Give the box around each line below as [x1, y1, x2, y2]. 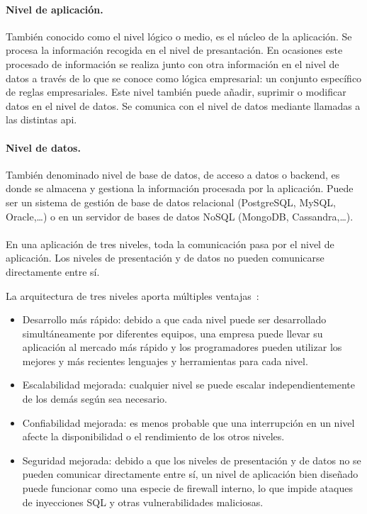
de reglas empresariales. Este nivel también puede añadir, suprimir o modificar [6, 84, 346, 99]
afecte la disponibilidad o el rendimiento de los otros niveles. [22, 429, 285, 444]
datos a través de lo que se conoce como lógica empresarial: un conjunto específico [6, 70, 362, 85]
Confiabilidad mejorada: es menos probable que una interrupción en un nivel [22, 415, 355, 430]
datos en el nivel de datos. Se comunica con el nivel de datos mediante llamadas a [6, 98, 361, 113]
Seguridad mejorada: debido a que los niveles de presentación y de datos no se [22, 452, 361, 467]
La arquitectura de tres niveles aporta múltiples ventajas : [6, 288, 259, 303]
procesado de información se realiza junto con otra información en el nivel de [6, 56, 339, 71]
